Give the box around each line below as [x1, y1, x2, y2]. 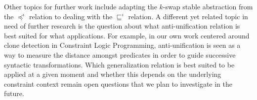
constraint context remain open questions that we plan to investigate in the [4, 78, 232, 89]
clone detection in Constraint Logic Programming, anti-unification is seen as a [4, 40, 241, 50]
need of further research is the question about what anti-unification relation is [4, 21, 240, 31]
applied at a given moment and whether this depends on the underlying [4, 69, 221, 79]
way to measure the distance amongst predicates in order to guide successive [4, 49, 236, 60]
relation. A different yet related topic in [128, 11, 248, 21]
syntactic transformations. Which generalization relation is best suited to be [4, 59, 235, 69]
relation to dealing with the [29, 11, 113, 21]
